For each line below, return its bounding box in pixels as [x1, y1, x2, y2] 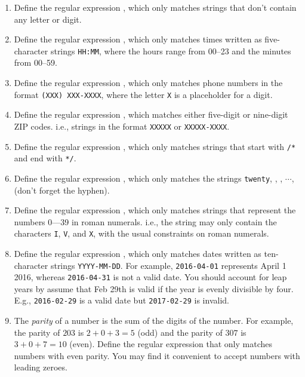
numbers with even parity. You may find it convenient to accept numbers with [14, 349, 300, 361]
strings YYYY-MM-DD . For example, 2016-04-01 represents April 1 [50, 259, 286, 271]
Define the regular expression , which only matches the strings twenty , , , [14, 171, 283, 184]
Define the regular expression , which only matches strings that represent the [14, 204, 296, 216]
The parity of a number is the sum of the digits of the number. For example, [14, 314, 294, 327]
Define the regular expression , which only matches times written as [14, 33, 262, 45]
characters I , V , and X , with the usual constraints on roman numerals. [14, 227, 269, 240]
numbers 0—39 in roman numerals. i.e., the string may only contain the [14, 215, 277, 228]
